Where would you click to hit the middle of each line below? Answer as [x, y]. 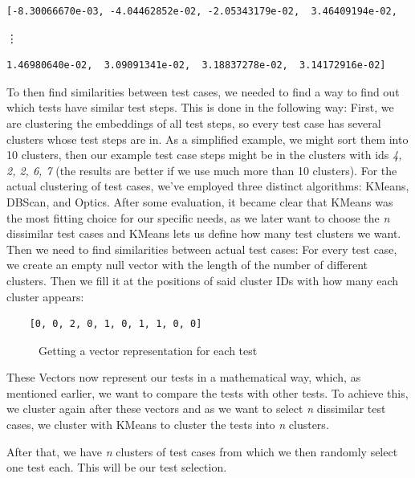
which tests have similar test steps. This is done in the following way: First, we [200, 107]
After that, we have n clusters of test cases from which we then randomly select [202, 451]
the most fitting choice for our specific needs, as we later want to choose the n [198, 217]
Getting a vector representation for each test [148, 350]
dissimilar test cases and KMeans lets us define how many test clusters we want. [204, 233]
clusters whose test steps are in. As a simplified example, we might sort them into [207, 139]
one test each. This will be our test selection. [117, 467]
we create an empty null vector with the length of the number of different [187, 265]
